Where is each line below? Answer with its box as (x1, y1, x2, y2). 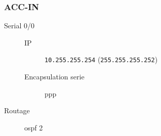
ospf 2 (24, 122, 43, 132)
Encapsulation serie (24, 71, 85, 82)
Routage (4, 105, 30, 116)
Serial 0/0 (4, 20, 34, 31)
